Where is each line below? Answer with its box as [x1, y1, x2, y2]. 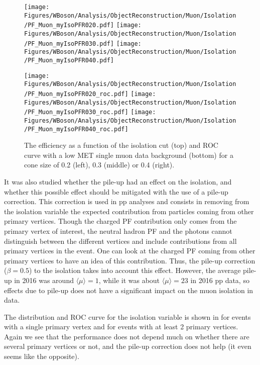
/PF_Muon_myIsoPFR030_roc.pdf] [24, 109, 128, 116]
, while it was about [98, 275, 160, 285]
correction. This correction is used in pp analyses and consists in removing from [4, 196, 249, 207]
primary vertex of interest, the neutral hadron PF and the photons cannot [4, 225, 232, 236]
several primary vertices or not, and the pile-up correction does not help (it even [4, 341, 251, 351]
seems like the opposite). [4, 351, 79, 361]
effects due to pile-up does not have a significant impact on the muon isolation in [4, 285, 253, 295]
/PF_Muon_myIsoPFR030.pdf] [24, 40, 114, 47]
